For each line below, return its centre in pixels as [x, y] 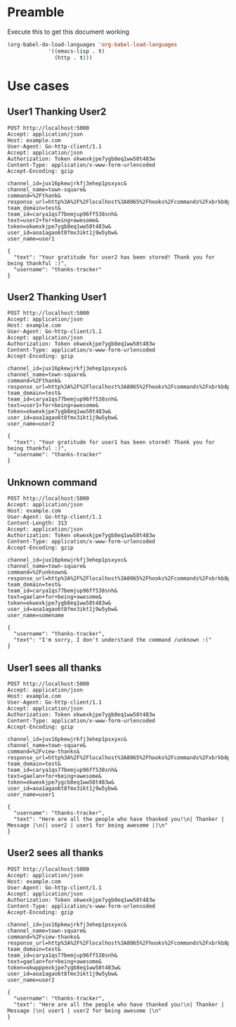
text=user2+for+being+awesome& [53, 220]
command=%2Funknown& [38, 573]
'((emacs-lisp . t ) [77, 51]
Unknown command [52, 482]
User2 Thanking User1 [57, 297]
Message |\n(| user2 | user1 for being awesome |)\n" [88, 825]
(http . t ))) [73, 58]
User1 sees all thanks [54, 667]
